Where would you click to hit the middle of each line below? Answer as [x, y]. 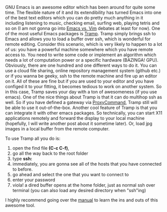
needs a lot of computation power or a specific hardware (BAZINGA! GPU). [82, 60]
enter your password [34, 180]
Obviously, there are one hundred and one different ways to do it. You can [81, 65]
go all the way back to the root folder [50, 153]
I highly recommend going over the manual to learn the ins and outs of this [82, 200]
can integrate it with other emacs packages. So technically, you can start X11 [84, 113]
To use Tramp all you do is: [33, 138]
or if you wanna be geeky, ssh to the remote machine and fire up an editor [81, 76]
